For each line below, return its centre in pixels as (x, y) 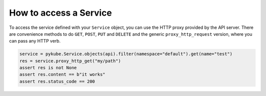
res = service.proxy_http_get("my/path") (70, 61)
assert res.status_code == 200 (57, 81)
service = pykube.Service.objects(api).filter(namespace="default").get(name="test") (126, 54)
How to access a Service (61, 13)
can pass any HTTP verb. (35, 41)
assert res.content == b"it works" (62, 74)
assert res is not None (48, 68)
